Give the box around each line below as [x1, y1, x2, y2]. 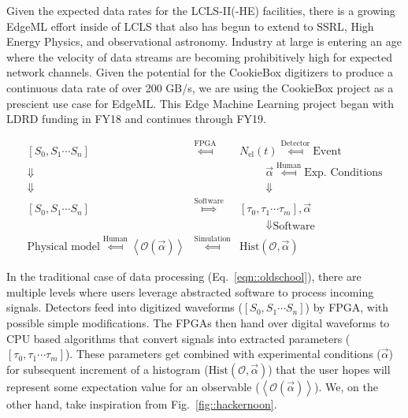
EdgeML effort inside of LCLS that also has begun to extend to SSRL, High [6, 17, 374, 34]
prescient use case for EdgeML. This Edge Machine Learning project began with [6, 95, 395, 111]
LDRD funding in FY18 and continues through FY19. [6, 110, 266, 127]
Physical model [27, 241, 100, 253]
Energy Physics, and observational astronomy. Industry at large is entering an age [6, 33, 402, 50]
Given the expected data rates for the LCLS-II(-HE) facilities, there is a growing [6, 2, 395, 18]
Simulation [194, 235, 231, 244]
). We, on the [314, 378, 378, 394]
